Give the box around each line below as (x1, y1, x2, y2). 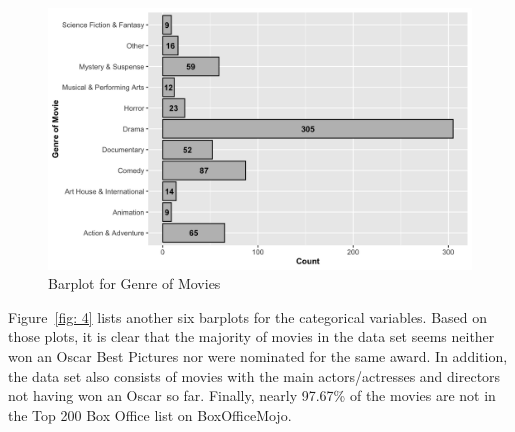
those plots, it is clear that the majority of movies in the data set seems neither (8, 326, 495, 347)
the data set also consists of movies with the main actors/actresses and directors (8, 365, 501, 386)
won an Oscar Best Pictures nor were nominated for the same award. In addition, (8, 346, 508, 367)
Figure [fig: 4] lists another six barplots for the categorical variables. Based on (8, 306, 488, 327)
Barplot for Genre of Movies (48, 273, 221, 294)
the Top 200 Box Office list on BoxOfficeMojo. (8, 404, 292, 425)
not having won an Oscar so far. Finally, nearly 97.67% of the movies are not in (8, 385, 496, 406)
